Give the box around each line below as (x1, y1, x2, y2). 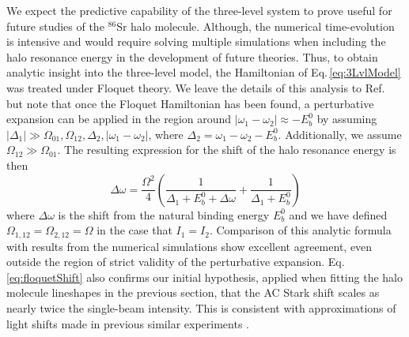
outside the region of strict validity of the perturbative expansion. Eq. (6, 253, 345, 270)
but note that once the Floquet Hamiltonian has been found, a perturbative (6, 95, 374, 111)
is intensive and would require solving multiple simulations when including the (6, 33, 386, 50)
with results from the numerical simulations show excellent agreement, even (6, 238, 373, 254)
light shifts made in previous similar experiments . (6, 315, 249, 331)
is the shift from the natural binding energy (58, 206, 270, 223)
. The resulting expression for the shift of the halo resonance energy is (57, 141, 396, 158)
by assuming (316, 110, 377, 127)
